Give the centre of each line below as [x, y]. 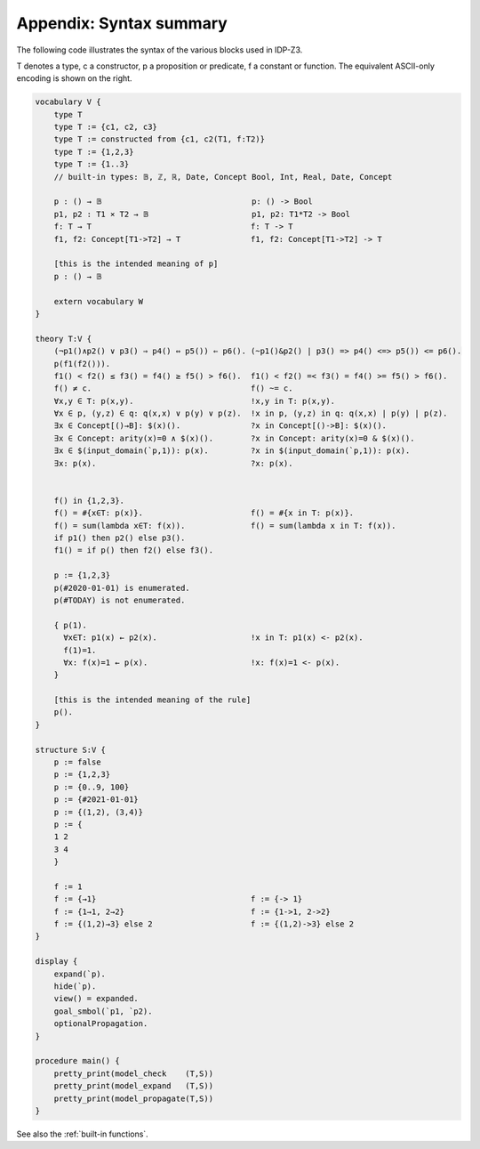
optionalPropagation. [101, 1024]
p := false [77, 762]
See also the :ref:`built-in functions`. [82, 1134]
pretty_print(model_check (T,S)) [133, 1073]
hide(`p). [75, 987]
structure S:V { [71, 749]
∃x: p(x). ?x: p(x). [173, 463]
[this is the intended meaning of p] [136, 264]
